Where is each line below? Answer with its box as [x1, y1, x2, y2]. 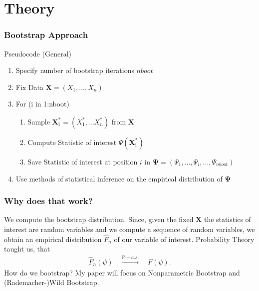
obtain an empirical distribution [4, 233, 102, 244]
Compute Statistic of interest [27, 136, 117, 147]
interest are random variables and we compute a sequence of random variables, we [4, 223, 255, 234]
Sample [27, 116, 50, 126]
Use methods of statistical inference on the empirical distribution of [15, 173, 223, 183]
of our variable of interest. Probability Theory [114, 233, 255, 244]
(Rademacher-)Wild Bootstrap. [4, 277, 99, 287]
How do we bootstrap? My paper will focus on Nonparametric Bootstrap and [4, 267, 240, 277]
